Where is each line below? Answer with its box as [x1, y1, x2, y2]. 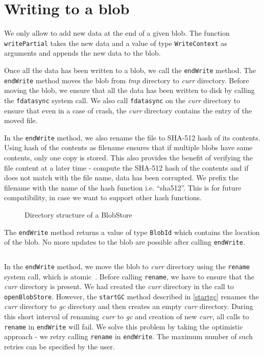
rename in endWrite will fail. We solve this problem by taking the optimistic [4, 321, 243, 332]
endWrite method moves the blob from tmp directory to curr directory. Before [4, 75, 249, 85]
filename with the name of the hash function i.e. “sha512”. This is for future [4, 182, 242, 193]
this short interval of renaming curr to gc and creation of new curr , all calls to [4, 311, 249, 321]
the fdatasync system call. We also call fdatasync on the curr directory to [4, 94, 241, 105]
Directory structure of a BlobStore [25, 209, 132, 220]
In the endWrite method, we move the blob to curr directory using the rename [4, 261, 250, 271]
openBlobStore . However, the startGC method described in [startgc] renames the [4, 291, 259, 301]
